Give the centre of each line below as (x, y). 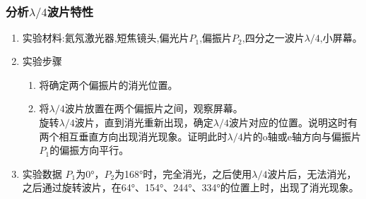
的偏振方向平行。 (89, 150)
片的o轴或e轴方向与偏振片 (302, 136)
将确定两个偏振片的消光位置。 (108, 84)
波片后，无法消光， (312, 173)
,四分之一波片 (273, 39)
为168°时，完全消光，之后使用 (183, 173)
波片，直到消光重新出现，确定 (144, 122)
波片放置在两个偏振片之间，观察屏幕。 (154, 108)
